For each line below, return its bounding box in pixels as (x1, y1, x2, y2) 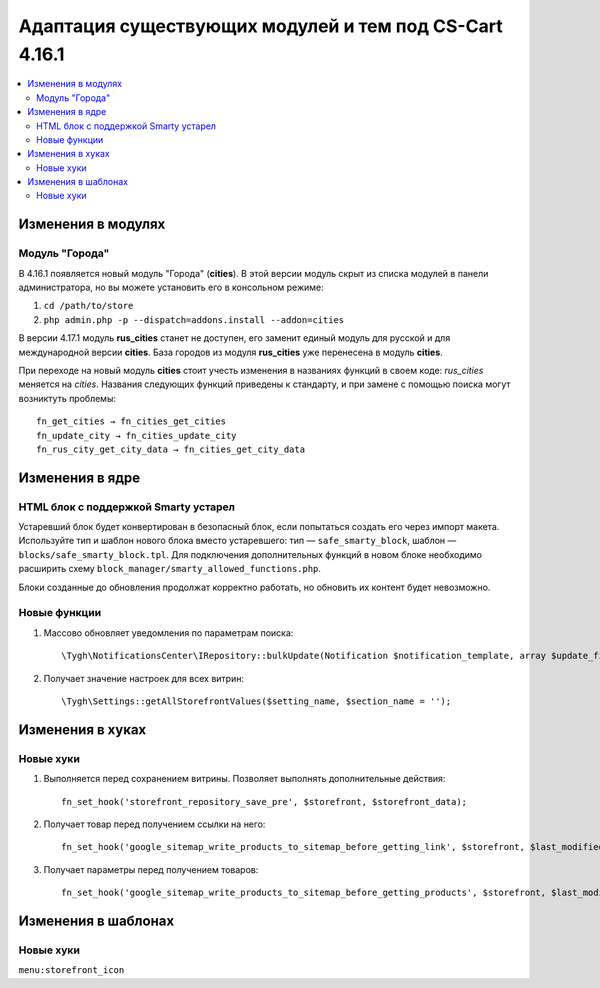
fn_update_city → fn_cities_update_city (36, 430, 237, 441)
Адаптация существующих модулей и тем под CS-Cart (18, 15, 504, 37)
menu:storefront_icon (18, 965, 125, 976)
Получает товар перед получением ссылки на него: (43, 818, 266, 830)
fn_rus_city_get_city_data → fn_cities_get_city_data (36, 443, 305, 455)
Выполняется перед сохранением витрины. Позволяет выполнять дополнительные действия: (43, 773, 446, 785)
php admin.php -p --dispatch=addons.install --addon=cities (43, 314, 345, 325)
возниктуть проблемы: (18, 392, 117, 404)
